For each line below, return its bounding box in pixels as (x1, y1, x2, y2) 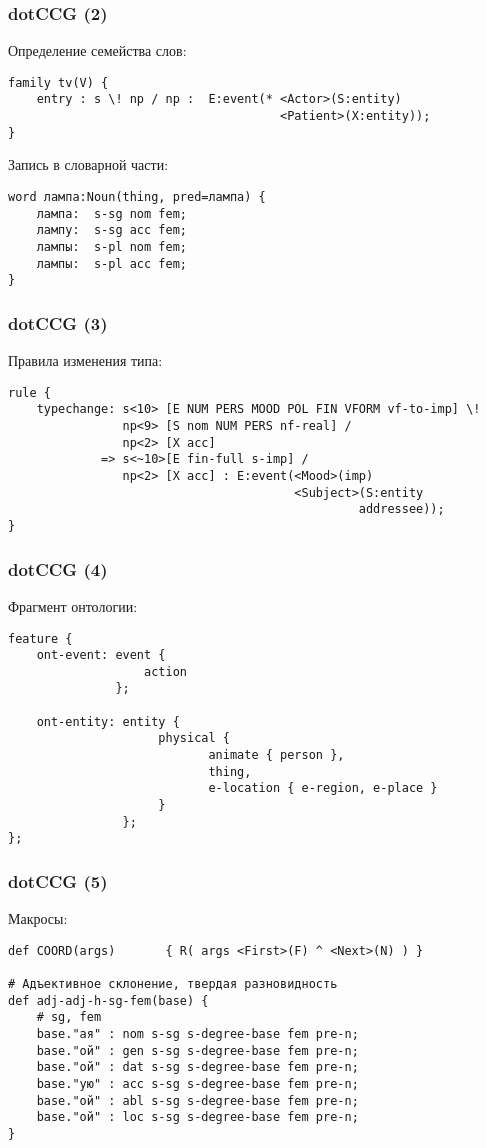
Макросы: (8, 908, 68, 929)
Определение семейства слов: (8, 40, 187, 61)
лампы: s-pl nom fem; (36, 240, 187, 254)
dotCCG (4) (8, 556, 108, 581)
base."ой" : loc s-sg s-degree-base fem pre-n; (36, 1110, 359, 1125)
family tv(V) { (8, 75, 109, 90)
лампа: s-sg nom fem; (36, 206, 187, 221)
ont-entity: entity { (36, 714, 180, 729)
